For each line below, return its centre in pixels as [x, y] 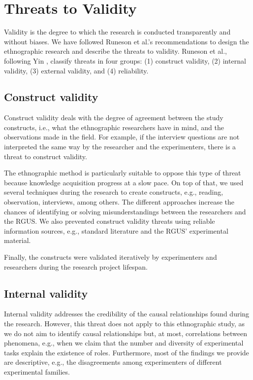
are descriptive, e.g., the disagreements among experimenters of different [113, 362]
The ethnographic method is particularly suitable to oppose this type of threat [123, 173]
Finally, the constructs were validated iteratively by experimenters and [111, 257]
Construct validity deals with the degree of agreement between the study [114, 118]
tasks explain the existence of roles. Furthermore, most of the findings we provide [126, 352]
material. [17, 240]
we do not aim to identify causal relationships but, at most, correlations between [126, 333]
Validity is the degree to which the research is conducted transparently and [117, 32]
